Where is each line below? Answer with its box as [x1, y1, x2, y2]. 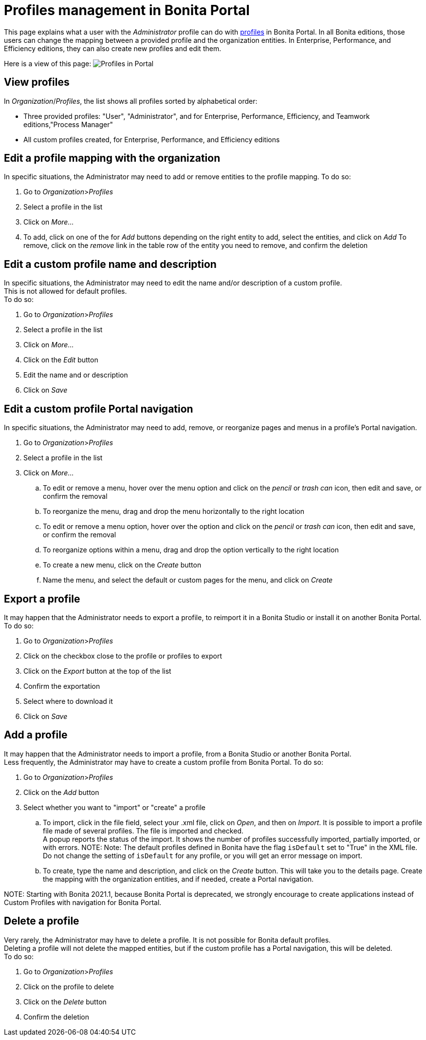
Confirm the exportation [23, 681, 100, 690]
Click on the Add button [23, 788, 99, 796]
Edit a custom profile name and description [4, 258, 217, 270]
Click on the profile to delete [23, 982, 114, 991]
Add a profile [4, 729, 68, 741]
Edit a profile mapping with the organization [4, 152, 221, 165]
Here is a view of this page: [4, 59, 92, 68]
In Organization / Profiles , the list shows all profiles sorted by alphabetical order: [4, 96, 258, 105]
